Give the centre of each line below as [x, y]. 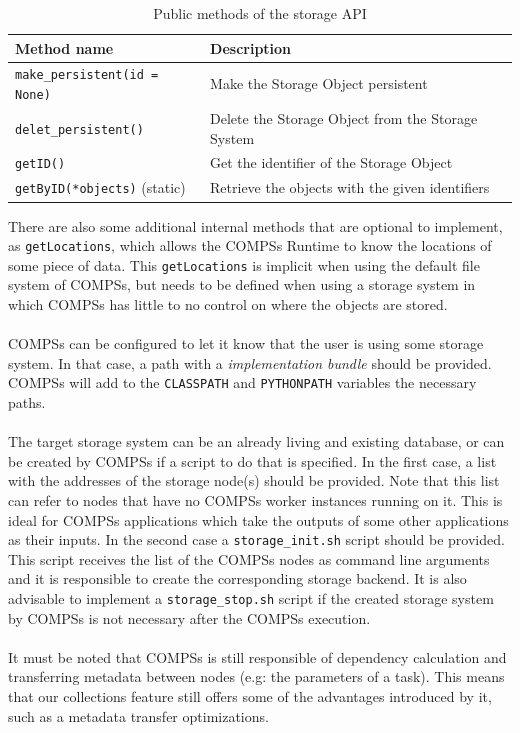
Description [251, 47]
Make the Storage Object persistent [319, 83]
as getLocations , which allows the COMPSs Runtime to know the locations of [250, 245]
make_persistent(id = [87, 75]
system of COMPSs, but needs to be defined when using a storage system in [242, 284]
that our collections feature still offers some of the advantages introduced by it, [250, 696]
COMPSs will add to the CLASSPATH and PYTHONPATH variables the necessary [242, 382]
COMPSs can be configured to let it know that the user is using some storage [246, 343]
